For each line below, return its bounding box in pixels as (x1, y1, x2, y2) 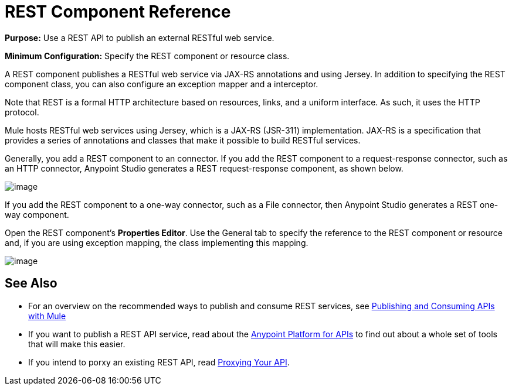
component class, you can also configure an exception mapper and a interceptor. (5, 78, 318, 89)
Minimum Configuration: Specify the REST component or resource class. (5, 50, 290, 61)
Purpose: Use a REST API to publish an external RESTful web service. (5, 32, 274, 43)
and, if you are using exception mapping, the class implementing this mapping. (5, 237, 308, 248)
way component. (5, 209, 69, 220)
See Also (5, 276, 57, 291)
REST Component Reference (5, 2, 231, 22)
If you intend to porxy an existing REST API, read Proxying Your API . (28, 357, 290, 367)
